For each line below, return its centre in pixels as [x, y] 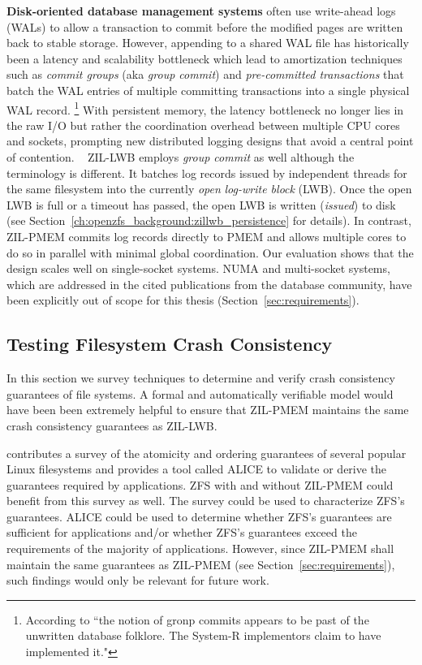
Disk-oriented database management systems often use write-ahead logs [201, 11]
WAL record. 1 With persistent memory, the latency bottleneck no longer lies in [205, 108]
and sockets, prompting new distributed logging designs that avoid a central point [210, 141]
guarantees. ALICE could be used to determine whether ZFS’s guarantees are [199, 516]
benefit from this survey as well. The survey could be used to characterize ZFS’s [206, 501]
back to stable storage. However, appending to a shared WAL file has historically [208, 43]
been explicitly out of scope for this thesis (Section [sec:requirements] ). [183, 300]
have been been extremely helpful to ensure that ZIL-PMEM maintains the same [208, 410]
